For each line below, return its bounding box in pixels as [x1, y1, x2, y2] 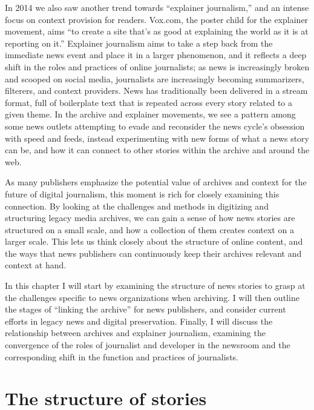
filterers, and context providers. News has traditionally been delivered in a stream [5, 84, 308, 97]
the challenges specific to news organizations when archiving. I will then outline [5, 291, 299, 303]
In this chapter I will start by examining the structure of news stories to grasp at [5, 279, 306, 292]
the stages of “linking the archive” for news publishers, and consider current [5, 303, 286, 316]
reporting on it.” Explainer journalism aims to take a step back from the [5, 36, 273, 49]
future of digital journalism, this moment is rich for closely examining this [5, 187, 280, 200]
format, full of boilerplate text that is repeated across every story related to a [5, 96, 293, 108]
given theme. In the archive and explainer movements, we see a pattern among [5, 108, 296, 121]
